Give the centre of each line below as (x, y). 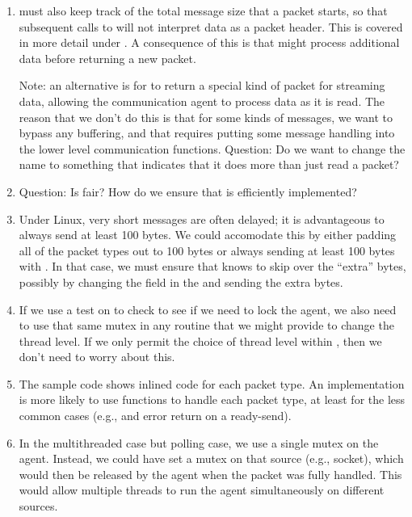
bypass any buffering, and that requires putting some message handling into (207, 133)
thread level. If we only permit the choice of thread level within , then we (200, 340)
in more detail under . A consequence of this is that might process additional (209, 42)
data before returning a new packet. (107, 58)
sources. (38, 506)
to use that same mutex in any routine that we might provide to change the (206, 325)
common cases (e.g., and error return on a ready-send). (155, 416)
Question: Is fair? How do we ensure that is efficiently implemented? (188, 191)
